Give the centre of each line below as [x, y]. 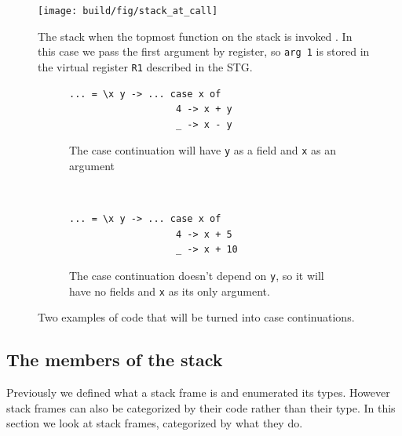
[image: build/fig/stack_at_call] [128, 11]
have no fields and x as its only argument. [170, 291]
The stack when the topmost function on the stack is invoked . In [195, 36]
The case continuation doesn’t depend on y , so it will [197, 275]
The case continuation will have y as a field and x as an [203, 150]
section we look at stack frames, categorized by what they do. [155, 423]
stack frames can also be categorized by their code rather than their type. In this [201, 407]
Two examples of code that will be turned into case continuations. [196, 317]
